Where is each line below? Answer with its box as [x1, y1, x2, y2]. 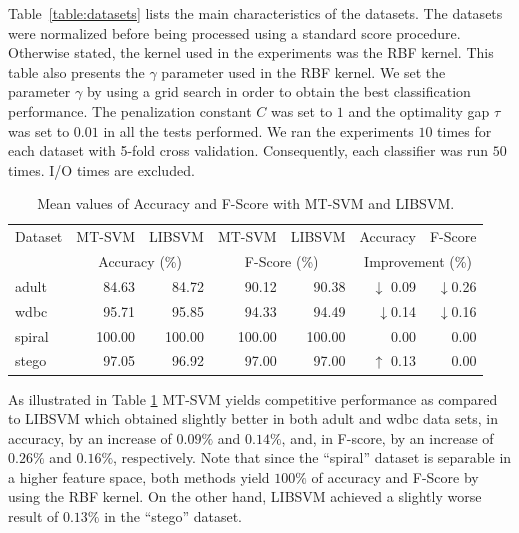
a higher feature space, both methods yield [8, 466, 270, 487]
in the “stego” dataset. [104, 506, 242, 527]
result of [8, 506, 59, 527]
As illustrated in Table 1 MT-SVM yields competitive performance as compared [8, 388, 498, 409]
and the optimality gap [348, 100, 490, 121]
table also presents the [8, 61, 145, 82]
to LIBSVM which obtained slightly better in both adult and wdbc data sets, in [8, 408, 498, 429]
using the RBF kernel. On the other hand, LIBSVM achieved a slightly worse [8, 486, 482, 507]
